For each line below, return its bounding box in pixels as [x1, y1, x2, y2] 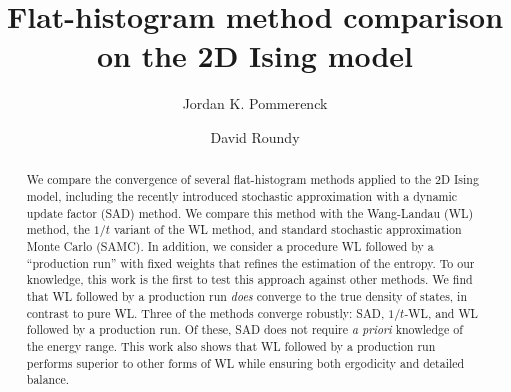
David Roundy [210, 126, 300, 147]
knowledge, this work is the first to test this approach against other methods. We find [26, 271, 473, 288]
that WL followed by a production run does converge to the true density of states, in [26, 287, 468, 304]
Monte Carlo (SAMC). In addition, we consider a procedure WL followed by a [26, 237, 434, 254]
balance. [26, 371, 70, 388]
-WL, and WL [404, 304, 479, 321]
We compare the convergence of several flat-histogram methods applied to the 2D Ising [26, 171, 479, 188]
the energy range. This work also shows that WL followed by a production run [26, 337, 436, 354]
